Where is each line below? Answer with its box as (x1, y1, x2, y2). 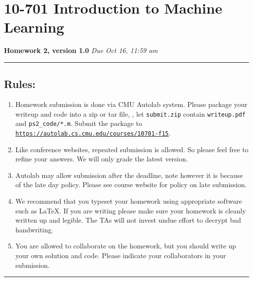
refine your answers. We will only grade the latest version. (15, 154, 188, 164)
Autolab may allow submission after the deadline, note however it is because (15, 170, 243, 180)
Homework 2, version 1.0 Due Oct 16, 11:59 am (4, 45, 158, 55)
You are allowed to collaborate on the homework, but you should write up (15, 241, 236, 251)
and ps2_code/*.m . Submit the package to (15, 118, 142, 128)
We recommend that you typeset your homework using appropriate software (15, 196, 242, 206)
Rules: (4, 76, 36, 91)
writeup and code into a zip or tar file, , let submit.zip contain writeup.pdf (15, 108, 246, 119)
